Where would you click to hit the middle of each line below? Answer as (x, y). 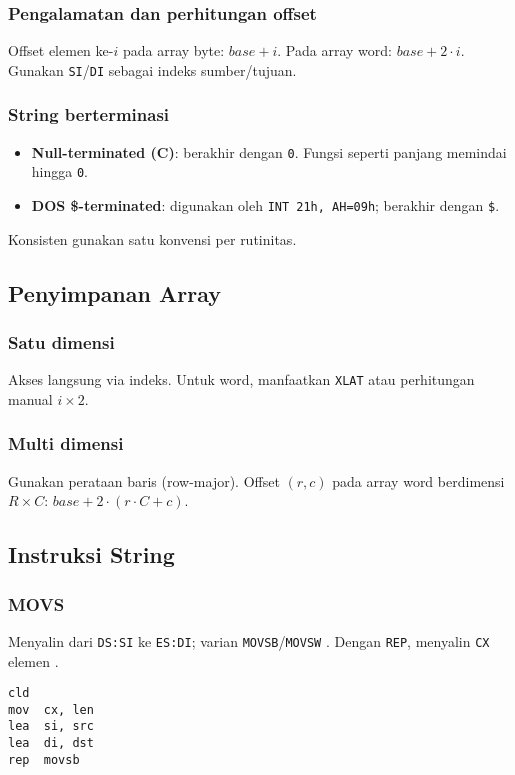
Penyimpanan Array (114, 292)
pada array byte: (173, 50)
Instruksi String (91, 554)
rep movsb (44, 759)
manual (30, 398)
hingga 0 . (59, 171)
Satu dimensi (61, 341)
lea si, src (51, 726)
